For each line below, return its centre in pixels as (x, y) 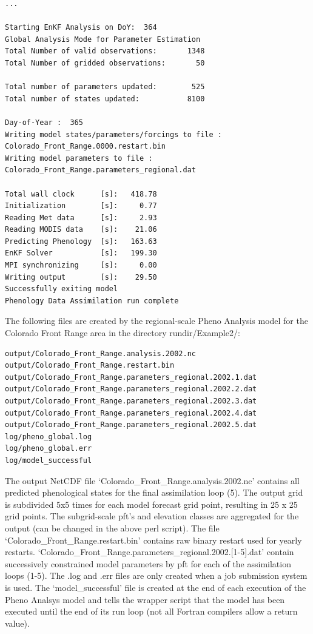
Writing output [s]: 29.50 (81, 277)
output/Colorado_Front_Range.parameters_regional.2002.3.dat (131, 401)
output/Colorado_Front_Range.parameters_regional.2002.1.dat (131, 377)
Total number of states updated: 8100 (105, 99)
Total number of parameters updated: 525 (105, 87)
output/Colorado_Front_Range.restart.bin (90, 366)
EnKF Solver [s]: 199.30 (81, 253)
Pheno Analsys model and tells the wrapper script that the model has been (145, 599)
